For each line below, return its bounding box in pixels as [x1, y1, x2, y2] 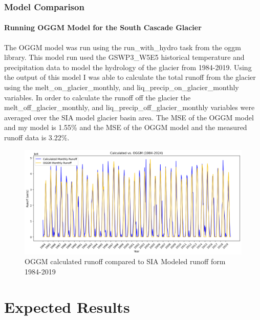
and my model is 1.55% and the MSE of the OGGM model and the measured [4, 122, 247, 133]
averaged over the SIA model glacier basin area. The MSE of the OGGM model [4, 112, 254, 122]
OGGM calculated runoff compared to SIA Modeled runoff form [25, 256, 226, 267]
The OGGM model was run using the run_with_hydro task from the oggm [4, 41, 241, 52]
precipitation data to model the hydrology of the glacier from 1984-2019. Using [4, 61, 252, 72]
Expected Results [4, 296, 130, 317]
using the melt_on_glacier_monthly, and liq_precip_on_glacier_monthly [4, 82, 239, 93]
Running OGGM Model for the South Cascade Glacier [4, 22, 202, 33]
